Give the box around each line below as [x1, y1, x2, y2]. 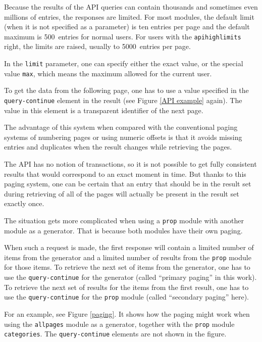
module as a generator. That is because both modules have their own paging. [4, 225, 243, 235]
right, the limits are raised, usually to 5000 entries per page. [4, 41, 191, 52]
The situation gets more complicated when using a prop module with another [4, 215, 244, 225]
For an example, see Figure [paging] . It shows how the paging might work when [4, 308, 250, 319]
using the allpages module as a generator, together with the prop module [4, 318, 235, 329]
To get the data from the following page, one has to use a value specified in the [4, 85, 249, 95]
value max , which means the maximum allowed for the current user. [4, 68, 212, 78]
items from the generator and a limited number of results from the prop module [4, 252, 251, 262]
